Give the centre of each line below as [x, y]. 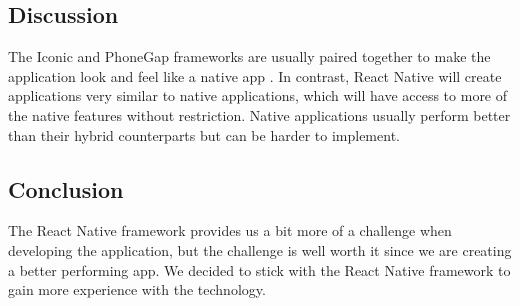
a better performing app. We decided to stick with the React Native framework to [259, 269]
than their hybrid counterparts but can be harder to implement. [204, 134]
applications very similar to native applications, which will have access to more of [258, 95]
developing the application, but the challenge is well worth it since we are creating [260, 249]
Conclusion [66, 188]
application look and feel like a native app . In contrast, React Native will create [255, 75]
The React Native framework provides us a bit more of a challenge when [230, 230]
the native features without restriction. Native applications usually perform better [259, 114]
